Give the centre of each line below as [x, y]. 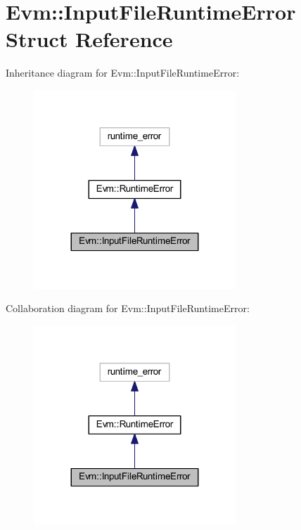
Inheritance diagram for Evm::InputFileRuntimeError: [123, 73]
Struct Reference [89, 39]
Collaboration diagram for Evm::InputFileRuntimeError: [128, 308]
